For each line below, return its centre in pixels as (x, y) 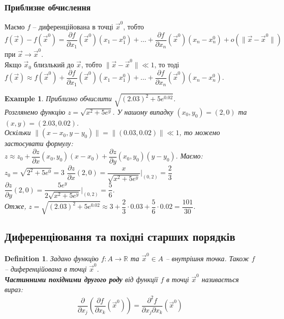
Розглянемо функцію (35, 111)
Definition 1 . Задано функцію (52, 258)
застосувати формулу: (39, 143)
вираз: (14, 289)
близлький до (54, 65)
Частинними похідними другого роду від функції (81, 279)
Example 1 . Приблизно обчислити (58, 98)
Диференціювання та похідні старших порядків (120, 237)
